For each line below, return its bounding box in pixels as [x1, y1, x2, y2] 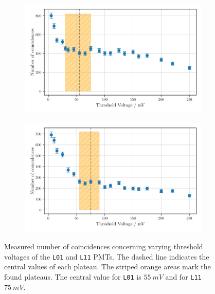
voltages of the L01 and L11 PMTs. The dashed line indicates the [4, 251, 209, 262]
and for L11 [165, 271, 202, 282]
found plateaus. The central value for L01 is [4, 271, 141, 282]
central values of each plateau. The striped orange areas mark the [4, 261, 211, 272]
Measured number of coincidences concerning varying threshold [4, 241, 203, 252]
